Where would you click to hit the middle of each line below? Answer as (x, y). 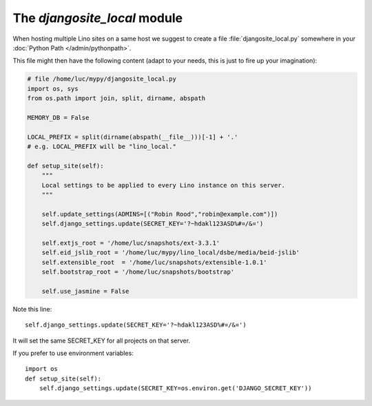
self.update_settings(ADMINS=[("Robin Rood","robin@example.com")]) (160, 214)
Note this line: (32, 309)
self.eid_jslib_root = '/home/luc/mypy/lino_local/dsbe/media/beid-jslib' (170, 253)
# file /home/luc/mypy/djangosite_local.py (102, 79)
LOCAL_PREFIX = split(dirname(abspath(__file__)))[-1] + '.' (133, 137)
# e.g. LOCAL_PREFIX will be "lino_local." (102, 147)
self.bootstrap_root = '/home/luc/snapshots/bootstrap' (138, 272)
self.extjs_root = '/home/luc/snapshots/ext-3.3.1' (131, 243)
